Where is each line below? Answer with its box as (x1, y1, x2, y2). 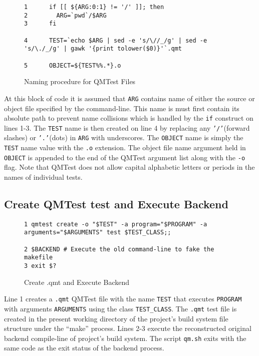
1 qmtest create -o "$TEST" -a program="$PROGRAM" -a (24, 220, 207, 228)
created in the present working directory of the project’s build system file (4, 313, 228, 323)
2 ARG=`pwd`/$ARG (24, 12, 107, 19)
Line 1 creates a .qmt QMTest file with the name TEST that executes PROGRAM (4, 293, 242, 304)
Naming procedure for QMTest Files (24, 76, 136, 87)
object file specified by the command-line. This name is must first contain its (4, 103, 239, 113)
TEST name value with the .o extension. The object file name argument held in (4, 142, 246, 153)
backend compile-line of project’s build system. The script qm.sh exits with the (4, 332, 246, 343)
